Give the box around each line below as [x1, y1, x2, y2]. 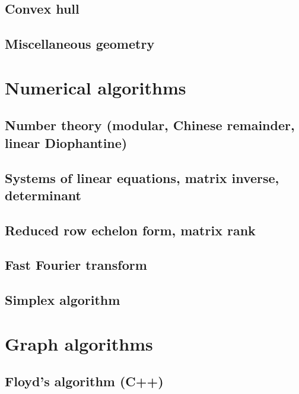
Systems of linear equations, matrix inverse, [5, 168, 279, 187]
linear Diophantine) [5, 133, 128, 152]
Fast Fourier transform [5, 256, 147, 274]
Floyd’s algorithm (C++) [5, 372, 164, 390]
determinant [5, 185, 82, 204]
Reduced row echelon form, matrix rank [5, 220, 256, 239]
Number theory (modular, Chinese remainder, [5, 116, 295, 134]
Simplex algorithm [5, 291, 120, 309]
